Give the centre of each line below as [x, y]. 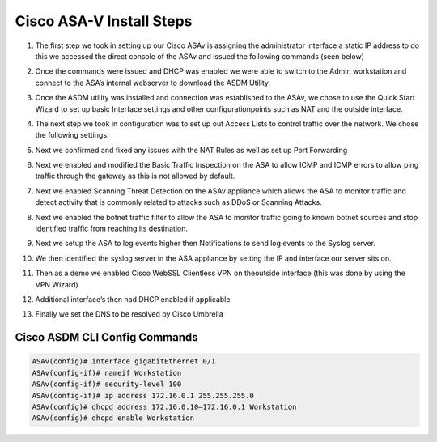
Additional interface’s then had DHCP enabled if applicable [133, 299]
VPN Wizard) [57, 284]
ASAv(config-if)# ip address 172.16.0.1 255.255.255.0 [143, 395]
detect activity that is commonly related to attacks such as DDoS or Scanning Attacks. [179, 202]
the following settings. [72, 135]
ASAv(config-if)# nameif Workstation [107, 373]
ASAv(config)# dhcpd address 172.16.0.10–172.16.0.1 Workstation [164, 406]
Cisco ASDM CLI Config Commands [106, 337]
